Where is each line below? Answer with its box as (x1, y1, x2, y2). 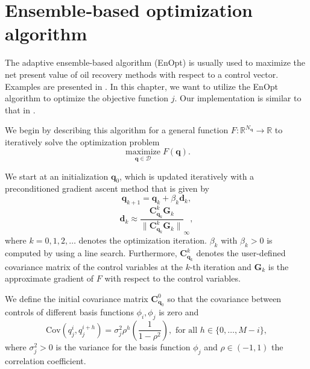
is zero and (159, 306, 199, 318)
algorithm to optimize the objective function (5, 92, 169, 104)
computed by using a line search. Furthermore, (5, 247, 177, 259)
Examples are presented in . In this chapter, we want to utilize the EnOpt (5, 80, 279, 92)
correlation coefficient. (5, 354, 86, 367)
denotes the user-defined (196, 247, 286, 259)
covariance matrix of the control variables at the (5, 260, 183, 273)
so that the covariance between (167, 292, 282, 304)
